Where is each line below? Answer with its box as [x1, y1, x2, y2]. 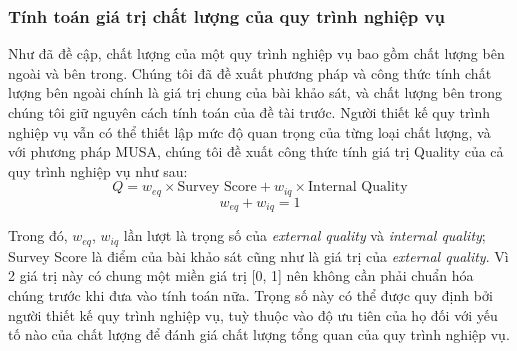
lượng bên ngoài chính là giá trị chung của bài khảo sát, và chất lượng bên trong [8, 82, 503, 103]
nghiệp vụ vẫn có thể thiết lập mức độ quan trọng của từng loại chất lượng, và [8, 121, 491, 142]
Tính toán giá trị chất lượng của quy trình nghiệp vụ [8, 3, 445, 28]
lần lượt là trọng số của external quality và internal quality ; [123, 225, 486, 246]
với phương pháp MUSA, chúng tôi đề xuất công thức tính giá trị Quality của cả [8, 141, 504, 162]
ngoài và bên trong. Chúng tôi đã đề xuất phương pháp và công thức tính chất [8, 62, 492, 83]
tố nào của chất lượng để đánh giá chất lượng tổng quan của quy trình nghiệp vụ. [8, 324, 510, 345]
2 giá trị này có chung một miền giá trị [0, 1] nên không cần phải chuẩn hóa [8, 265, 474, 286]
